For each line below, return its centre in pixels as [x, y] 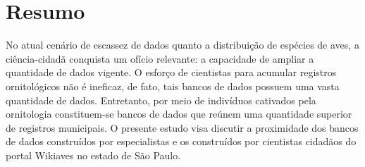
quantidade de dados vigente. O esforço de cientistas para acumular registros [171, 72]
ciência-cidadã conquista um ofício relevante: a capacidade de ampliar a [160, 58]
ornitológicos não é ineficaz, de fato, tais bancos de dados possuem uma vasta [173, 86]
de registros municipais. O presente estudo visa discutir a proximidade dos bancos [182, 127]
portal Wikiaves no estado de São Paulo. [93, 155]
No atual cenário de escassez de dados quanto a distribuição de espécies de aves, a [182, 45]
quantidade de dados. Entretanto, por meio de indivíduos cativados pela [161, 100]
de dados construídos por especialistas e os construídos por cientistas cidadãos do [181, 141]
